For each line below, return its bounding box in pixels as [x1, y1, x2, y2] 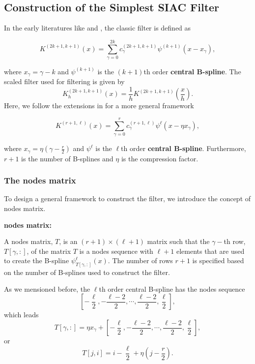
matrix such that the [147, 236, 210, 246]
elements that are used [176, 245, 245, 256]
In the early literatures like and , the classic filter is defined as [4, 23, 191, 33]
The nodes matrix [4, 174, 76, 186]
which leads [4, 309, 39, 320]
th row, [224, 236, 246, 246]
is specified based [192, 255, 244, 266]
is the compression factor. [121, 153, 198, 163]
